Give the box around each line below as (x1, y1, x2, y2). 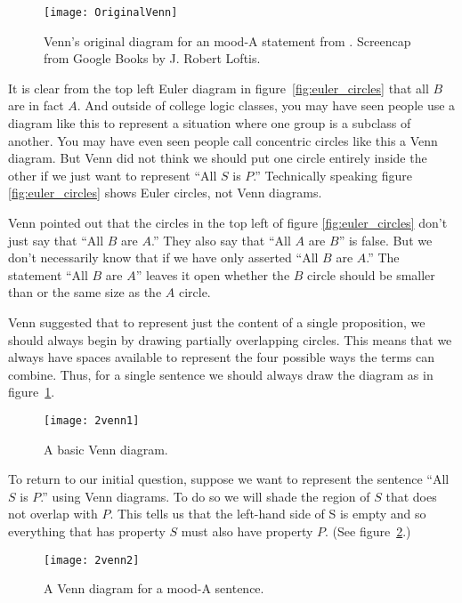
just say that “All (8, 230, 104, 249)
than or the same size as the (8, 283, 162, 301)
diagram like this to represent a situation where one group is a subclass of (8, 114, 411, 133)
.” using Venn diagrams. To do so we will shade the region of (40, 486, 370, 505)
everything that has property (8, 521, 166, 540)
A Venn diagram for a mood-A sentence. (44, 579, 264, 598)
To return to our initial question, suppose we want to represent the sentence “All (8, 470, 450, 488)
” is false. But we (338, 230, 433, 249)
